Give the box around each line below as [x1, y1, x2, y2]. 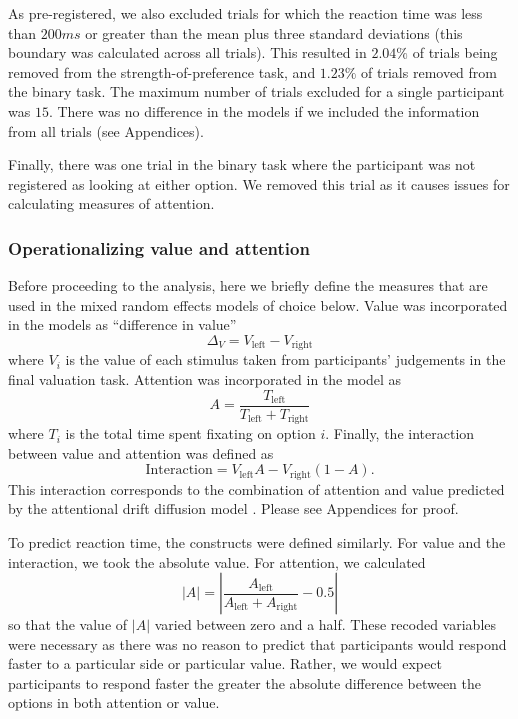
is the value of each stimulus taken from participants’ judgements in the [65, 349, 506, 370]
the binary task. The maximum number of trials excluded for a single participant [8, 81, 505, 102]
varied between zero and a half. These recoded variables [154, 614, 497, 635]
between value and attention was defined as [8, 442, 274, 463]
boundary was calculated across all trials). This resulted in [8, 42, 367, 63]
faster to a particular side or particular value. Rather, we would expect [8, 653, 442, 674]
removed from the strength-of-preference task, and [8, 61, 316, 82]
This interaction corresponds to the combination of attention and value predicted [8, 478, 505, 499]
